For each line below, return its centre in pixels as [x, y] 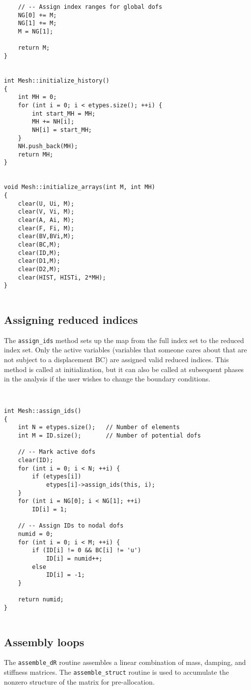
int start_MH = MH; [64, 113]
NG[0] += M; [37, 15]
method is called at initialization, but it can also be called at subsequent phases [124, 369]
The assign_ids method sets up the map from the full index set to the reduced [124, 340]
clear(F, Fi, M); [46, 228]
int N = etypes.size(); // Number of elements [99, 427]
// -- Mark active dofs [57, 452]
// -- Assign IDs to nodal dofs [71, 526]
